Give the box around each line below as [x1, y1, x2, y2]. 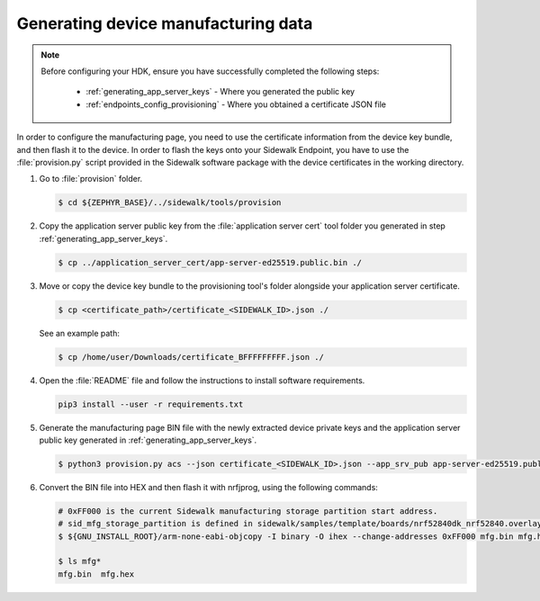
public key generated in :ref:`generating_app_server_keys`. [39, 435, 257, 445]
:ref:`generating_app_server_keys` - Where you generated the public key [85, 86, 355, 97]
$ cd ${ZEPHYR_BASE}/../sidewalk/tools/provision [58, 198, 282, 208]
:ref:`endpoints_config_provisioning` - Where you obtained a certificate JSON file [85, 99, 387, 110]
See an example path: [39, 327, 121, 338]
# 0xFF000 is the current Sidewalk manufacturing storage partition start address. [58, 506, 438, 516]
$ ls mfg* [58, 556, 102, 567]
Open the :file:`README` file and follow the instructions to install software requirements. [39, 374, 365, 386]
